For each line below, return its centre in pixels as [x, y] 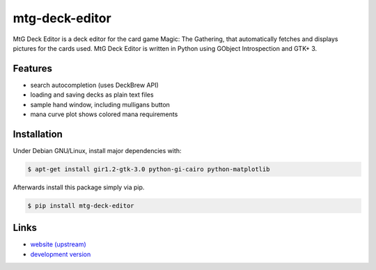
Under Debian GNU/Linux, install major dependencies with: [97, 150]
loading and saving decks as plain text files [92, 95]
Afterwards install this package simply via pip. [79, 187]
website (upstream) [58, 244]
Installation [38, 134]
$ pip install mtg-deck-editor [81, 206]
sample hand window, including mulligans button [100, 104]
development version [61, 254]
